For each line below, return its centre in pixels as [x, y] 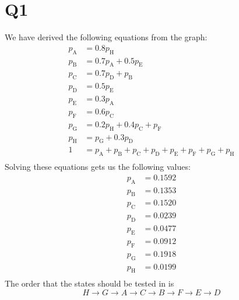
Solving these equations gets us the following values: [98, 167]
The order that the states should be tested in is [89, 283]
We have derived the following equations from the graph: [106, 37]
